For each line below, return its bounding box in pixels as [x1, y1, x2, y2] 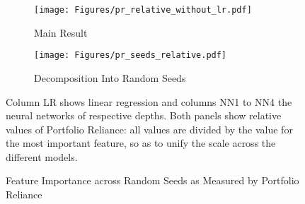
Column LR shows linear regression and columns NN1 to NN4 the [6, 94, 292, 109]
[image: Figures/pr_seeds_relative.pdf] [34, 50, 227, 61]
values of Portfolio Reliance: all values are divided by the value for [6, 121, 293, 136]
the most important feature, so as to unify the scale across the [6, 136, 276, 150]
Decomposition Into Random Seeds [34, 70, 186, 85]
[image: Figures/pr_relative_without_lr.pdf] [34, 5, 252, 15]
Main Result [34, 25, 88, 40]
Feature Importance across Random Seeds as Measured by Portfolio [6, 173, 299, 188]
